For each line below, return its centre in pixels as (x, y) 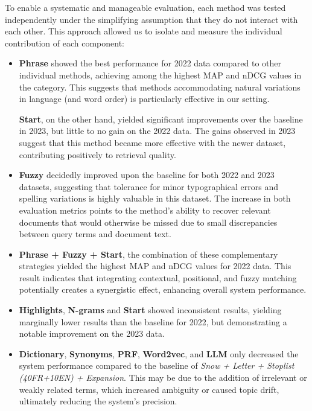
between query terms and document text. (95, 234)
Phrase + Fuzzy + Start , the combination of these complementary (148, 254)
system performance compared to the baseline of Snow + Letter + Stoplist (157, 365)
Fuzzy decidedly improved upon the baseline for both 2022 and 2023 (147, 175)
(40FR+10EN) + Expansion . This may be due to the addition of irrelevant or (163, 378)
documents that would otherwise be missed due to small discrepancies (148, 222)
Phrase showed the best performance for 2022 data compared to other (150, 63)
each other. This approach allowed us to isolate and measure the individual (144, 31)
